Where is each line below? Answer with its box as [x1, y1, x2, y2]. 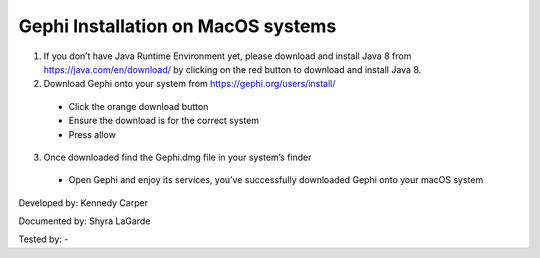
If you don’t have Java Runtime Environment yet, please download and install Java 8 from [43, 50, 412, 62]
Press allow [68, 128, 117, 140]
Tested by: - [18, 233, 69, 245]
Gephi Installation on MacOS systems [18, 15, 337, 37]
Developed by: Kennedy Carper [18, 196, 149, 209]
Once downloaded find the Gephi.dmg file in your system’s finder [43, 151, 312, 163]
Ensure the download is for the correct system [68, 115, 260, 127]
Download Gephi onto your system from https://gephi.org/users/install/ [43, 78, 336, 90]
